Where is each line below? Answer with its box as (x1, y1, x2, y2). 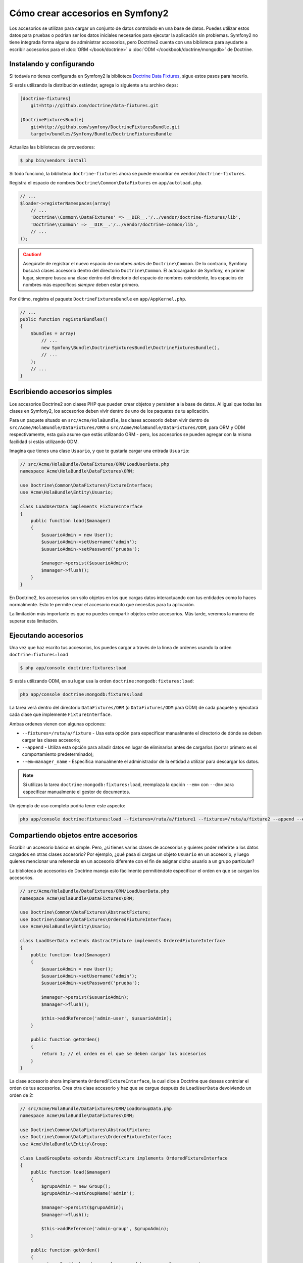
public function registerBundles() (20, 316, 108, 322)
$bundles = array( (30, 330, 76, 336)
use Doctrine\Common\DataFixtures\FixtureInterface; (20, 482, 154, 489)
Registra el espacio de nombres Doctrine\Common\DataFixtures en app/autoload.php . (9, 180, 203, 186)
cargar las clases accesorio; (22, 737, 81, 743)
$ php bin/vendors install (20, 157, 87, 163)
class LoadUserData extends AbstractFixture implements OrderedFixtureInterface (20, 938, 225, 943)
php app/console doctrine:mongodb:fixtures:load (20, 691, 143, 697)
